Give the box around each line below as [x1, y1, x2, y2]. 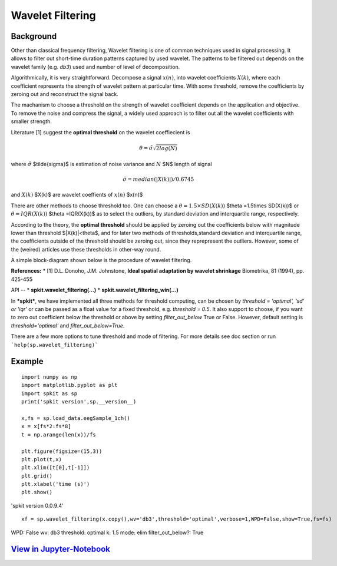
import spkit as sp [21, 390, 78, 397]
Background [11, 31, 57, 41]
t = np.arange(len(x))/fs [21, 431, 97, 438]
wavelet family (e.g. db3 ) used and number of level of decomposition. [11, 63, 180, 70]
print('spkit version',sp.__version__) [21, 398, 137, 405]
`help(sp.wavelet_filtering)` [11, 342, 98, 348]
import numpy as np [21, 373, 78, 380]
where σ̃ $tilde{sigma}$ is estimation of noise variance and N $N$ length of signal [11, 160, 212, 167]
